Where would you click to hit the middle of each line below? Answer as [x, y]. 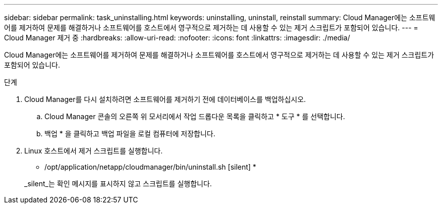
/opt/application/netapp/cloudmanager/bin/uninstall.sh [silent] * [150, 167]
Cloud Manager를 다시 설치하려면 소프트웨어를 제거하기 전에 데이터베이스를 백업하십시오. [165, 99]
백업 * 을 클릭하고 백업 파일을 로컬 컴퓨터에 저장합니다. [130, 134]
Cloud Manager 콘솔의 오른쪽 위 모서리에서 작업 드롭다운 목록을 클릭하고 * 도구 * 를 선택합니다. [195, 116]
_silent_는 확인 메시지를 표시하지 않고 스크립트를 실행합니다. [118, 184]
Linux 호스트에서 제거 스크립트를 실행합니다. [94, 151]
